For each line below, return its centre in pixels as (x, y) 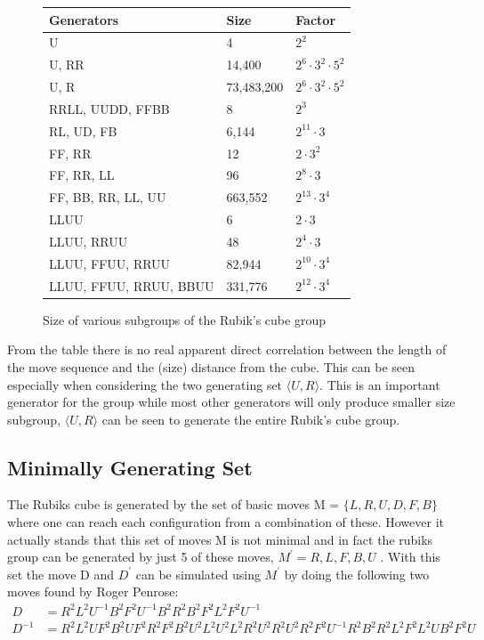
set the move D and (61, 574)
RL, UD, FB (83, 130)
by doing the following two (357, 574)
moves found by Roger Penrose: (93, 591)
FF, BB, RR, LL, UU (108, 197)
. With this (410, 557)
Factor (316, 19)
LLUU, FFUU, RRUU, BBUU (132, 285)
